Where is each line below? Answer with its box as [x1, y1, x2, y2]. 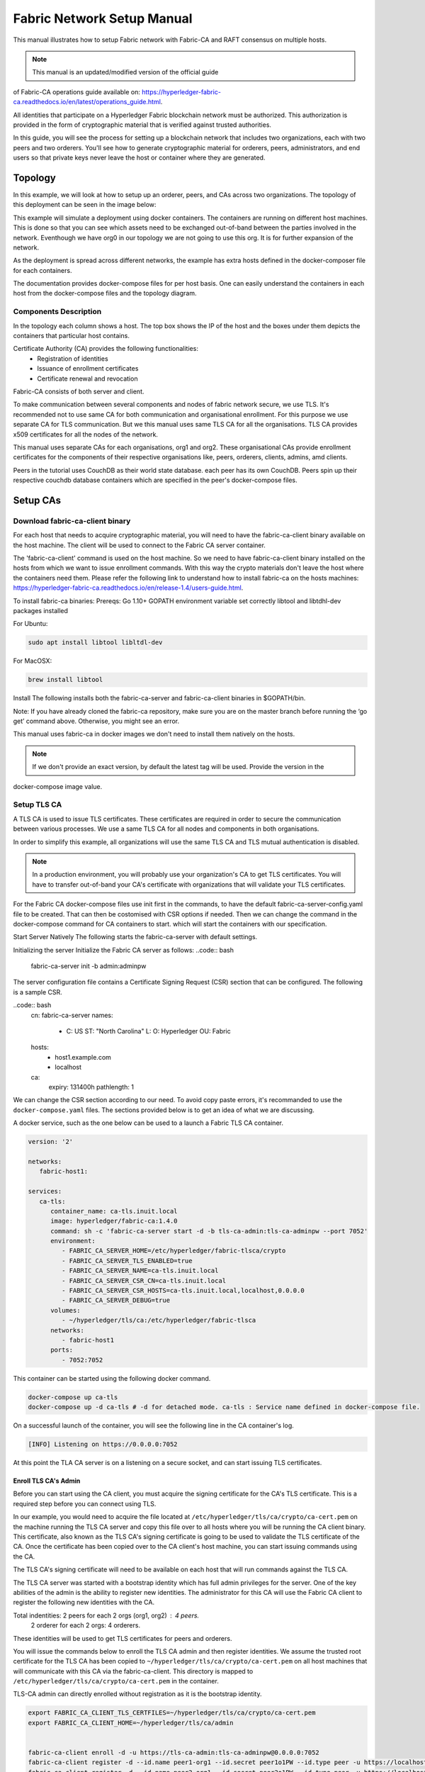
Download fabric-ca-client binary [13, 516, 131, 526]
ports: [50, 1346, 74, 1354]
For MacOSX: [13, 656, 52, 666]
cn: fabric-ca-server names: [30, 1011, 113, 1019]
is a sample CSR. [13, 987, 63, 996]
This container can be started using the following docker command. [13, 1374, 211, 1382]
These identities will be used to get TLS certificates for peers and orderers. [13, 1634, 232, 1642]
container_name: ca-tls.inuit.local [50, 1207, 178, 1215]
